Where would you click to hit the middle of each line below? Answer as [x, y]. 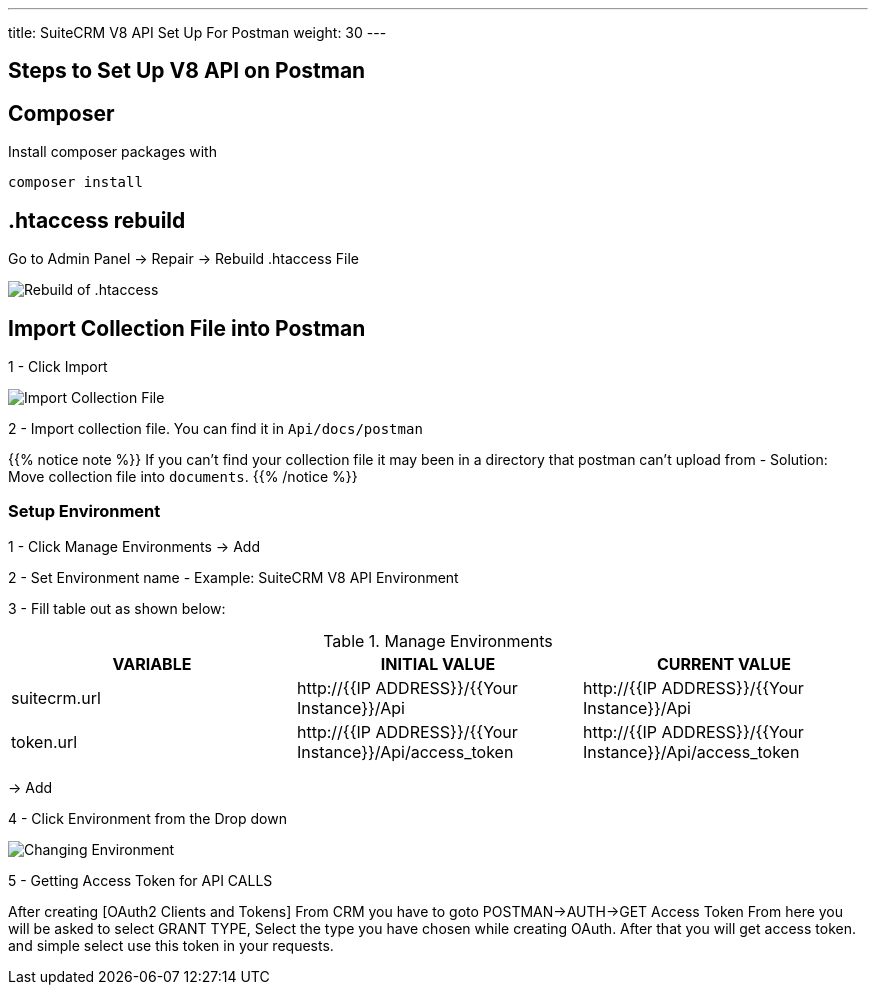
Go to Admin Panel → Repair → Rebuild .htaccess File [183, 259]
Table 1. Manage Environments [438, 640]
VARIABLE [152, 663]
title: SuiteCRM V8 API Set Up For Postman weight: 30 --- [197, 32]
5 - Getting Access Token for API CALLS [140, 880]
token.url [44, 741]
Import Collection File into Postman [187, 328]
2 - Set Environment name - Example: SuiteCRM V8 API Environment [233, 577]
